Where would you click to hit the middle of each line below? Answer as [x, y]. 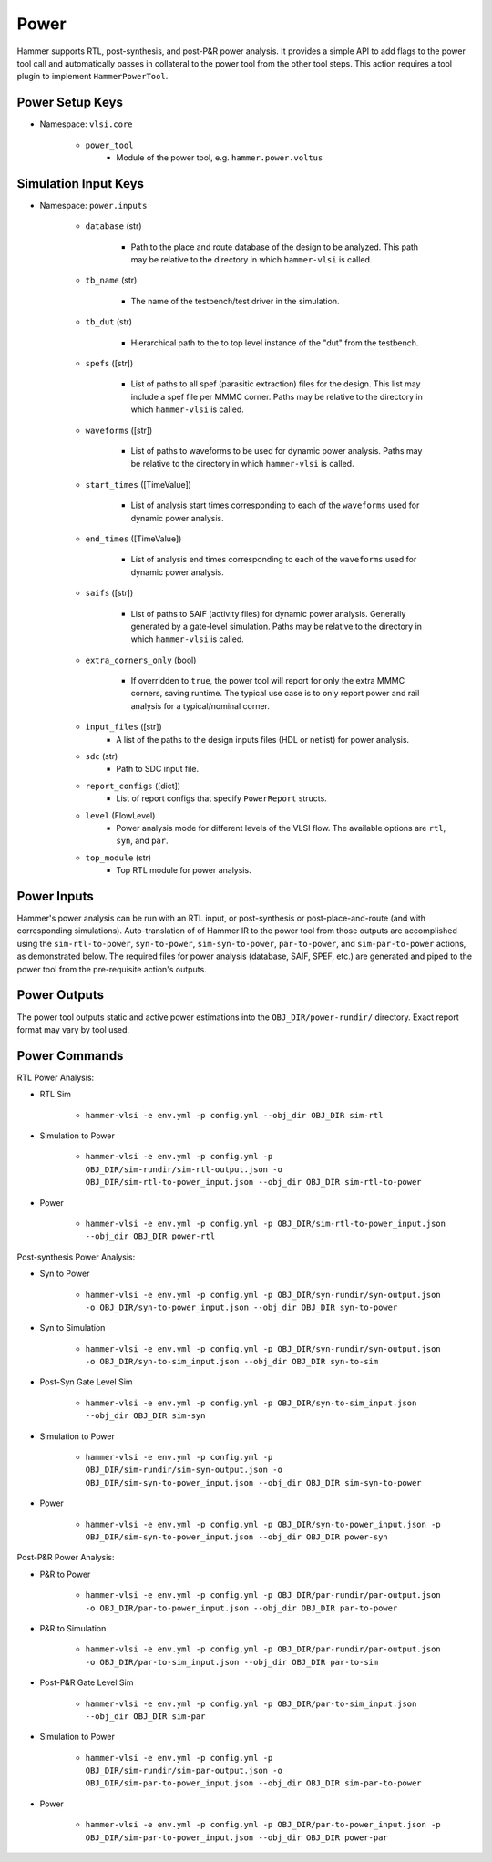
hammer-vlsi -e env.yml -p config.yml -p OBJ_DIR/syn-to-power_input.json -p [263, 1524]
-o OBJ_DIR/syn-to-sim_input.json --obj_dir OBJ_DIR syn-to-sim [232, 1362]
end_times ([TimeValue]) [133, 539]
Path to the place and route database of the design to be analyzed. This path [275, 247]
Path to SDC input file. [158, 769]
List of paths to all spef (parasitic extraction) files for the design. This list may [276, 384]
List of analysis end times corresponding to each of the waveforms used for [274, 560]
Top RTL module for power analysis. [184, 870]
